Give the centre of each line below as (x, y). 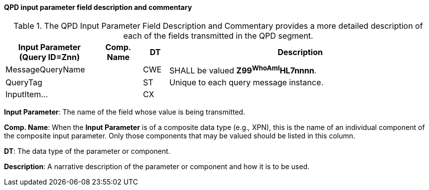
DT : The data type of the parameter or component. (87, 151)
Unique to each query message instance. (246, 82)
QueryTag (24, 82)
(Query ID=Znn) (50, 57)
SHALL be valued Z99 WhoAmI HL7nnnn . (243, 69)
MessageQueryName (45, 70)
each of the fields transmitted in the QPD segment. (218, 35)
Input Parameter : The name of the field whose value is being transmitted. (125, 112)
